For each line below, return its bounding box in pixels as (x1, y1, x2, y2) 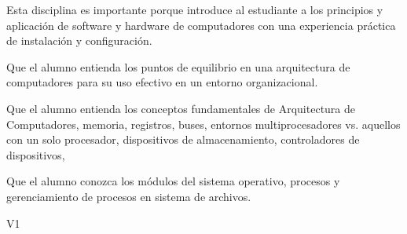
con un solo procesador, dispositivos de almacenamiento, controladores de (6, 131, 360, 148)
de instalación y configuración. (6, 32, 152, 49)
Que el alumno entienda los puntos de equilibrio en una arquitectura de (6, 58, 350, 75)
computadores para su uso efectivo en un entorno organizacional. (6, 74, 318, 90)
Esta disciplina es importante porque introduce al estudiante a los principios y (6, 2, 383, 17)
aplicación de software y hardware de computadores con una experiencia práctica (6, 16, 396, 33)
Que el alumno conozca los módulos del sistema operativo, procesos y (6, 173, 340, 189)
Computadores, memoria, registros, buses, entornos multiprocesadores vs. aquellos (6, 115, 401, 132)
